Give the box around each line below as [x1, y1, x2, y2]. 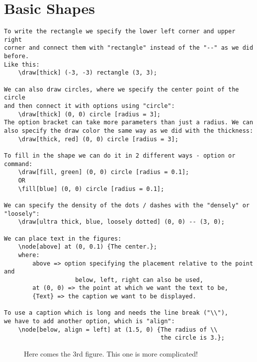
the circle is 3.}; [161, 334, 225, 342]
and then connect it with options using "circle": [4, 102, 175, 110]
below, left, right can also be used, [75, 276, 203, 283]
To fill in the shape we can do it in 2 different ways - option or [4, 152, 236, 159]
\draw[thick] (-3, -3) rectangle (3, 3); [18, 69, 157, 77]
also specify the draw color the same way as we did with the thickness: [4, 127, 254, 134]
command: [4, 160, 33, 168]
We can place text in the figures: [4, 235, 122, 242]
